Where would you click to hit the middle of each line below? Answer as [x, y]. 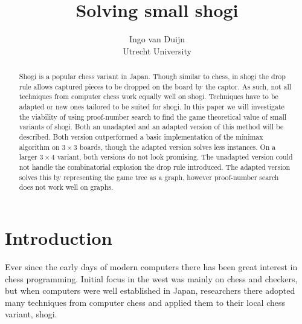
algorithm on [39, 147]
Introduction [59, 237]
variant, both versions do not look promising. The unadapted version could [175, 157]
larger [28, 157]
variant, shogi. [31, 314]
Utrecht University [157, 50]
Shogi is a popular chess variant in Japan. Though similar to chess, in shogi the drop [152, 76]
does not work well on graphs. [66, 187]
